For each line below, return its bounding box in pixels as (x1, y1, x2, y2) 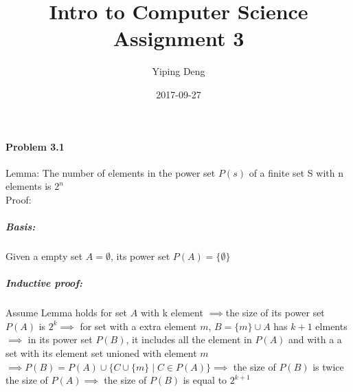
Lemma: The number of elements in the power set (5, 165, 216, 179)
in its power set (27, 332, 93, 347)
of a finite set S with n (249, 165, 343, 179)
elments (315, 318, 348, 333)
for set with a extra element (80, 318, 197, 333)
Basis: (5, 219, 36, 234)
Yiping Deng (152, 64, 205, 78)
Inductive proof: (5, 276, 82, 290)
